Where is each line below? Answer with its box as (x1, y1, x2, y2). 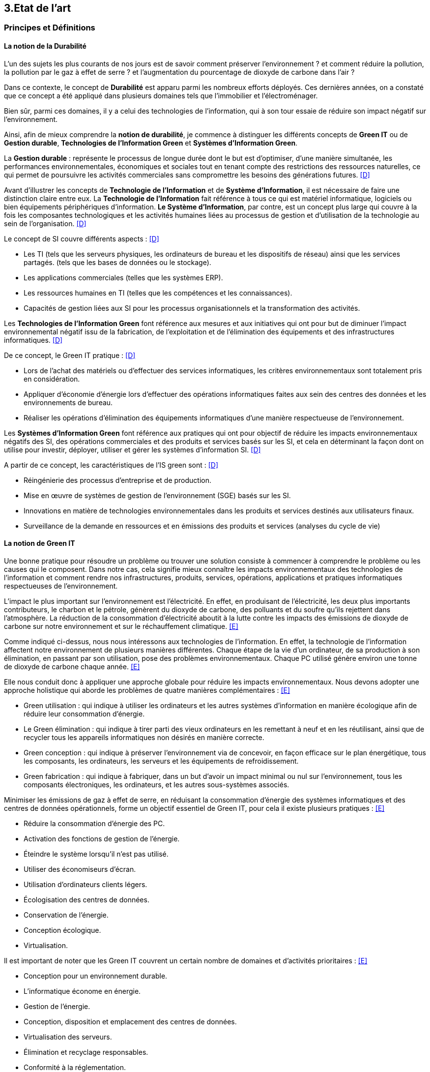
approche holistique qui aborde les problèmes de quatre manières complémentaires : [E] (4, 685, 290, 694)
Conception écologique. (24, 925, 101, 934)
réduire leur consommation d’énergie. (24, 709, 145, 718)
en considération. (24, 374, 80, 383)
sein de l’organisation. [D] (4, 219, 86, 228)
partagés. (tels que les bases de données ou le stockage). (24, 258, 211, 267)
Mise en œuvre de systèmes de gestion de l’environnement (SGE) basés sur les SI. (24, 491, 291, 500)
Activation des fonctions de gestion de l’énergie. (24, 834, 180, 843)
